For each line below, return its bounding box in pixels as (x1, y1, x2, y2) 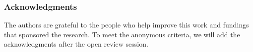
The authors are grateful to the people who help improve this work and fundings (4, 20, 249, 30)
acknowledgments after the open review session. (4, 39, 148, 49)
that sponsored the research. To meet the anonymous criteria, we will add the (4, 29, 240, 39)
